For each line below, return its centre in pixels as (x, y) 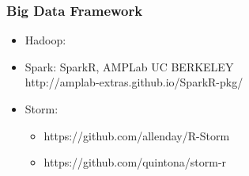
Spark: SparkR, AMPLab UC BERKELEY (129, 66)
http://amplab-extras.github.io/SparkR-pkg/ (134, 82)
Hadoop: (45, 40)
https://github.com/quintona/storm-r (135, 162)
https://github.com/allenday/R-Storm (137, 135)
